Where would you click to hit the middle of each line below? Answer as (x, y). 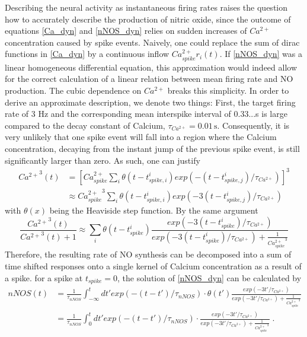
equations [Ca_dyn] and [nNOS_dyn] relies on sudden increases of (126, 31)
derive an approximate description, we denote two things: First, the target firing (150, 102)
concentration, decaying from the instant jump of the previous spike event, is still (152, 148)
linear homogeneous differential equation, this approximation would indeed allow (151, 67)
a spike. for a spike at (44, 277)
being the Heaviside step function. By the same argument (154, 210)
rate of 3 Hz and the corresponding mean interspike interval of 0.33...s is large (146, 114)
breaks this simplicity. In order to (228, 90)
